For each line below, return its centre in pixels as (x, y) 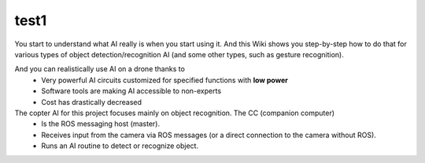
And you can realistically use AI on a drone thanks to (100, 69)
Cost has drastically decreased (91, 102)
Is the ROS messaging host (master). (101, 124)
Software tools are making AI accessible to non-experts (131, 91)
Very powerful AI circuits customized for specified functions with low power (165, 80)
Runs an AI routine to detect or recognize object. (120, 146)
